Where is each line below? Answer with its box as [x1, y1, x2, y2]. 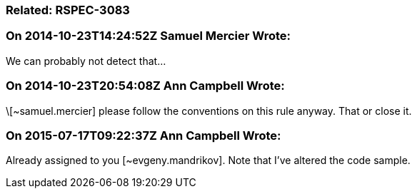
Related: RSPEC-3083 [6, 3, 130, 17]
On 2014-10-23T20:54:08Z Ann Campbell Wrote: [6, 78, 285, 93]
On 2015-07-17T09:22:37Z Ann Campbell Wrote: [6, 128, 281, 143]
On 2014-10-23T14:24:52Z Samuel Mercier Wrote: [6, 29, 291, 44]
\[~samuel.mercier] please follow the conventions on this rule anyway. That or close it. [6, 104, 412, 117]
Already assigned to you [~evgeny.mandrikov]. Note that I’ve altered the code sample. [6, 154, 411, 167]
